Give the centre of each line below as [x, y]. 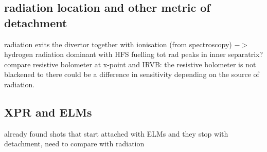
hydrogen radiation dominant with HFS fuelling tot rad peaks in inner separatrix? [134, 54]
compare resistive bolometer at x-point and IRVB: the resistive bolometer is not [130, 64]
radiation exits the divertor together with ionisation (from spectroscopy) [118, 44]
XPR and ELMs [48, 112]
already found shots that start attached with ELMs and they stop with [116, 133]
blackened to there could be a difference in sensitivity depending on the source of [132, 74]
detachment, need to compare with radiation [74, 144]
